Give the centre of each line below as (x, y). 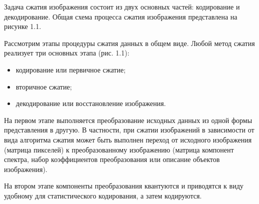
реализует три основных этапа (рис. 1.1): (67, 53)
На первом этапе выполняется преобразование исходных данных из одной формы (128, 120)
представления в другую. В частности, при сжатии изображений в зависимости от (129, 130)
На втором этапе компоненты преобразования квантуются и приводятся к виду (124, 186)
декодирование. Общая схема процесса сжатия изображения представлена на (121, 16)
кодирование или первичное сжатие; (71, 69)
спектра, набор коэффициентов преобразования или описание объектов (112, 159)
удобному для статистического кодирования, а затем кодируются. (103, 195)
